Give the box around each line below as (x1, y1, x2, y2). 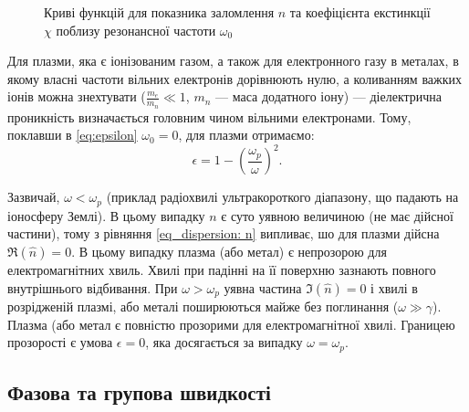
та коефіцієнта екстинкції (289, 3, 431, 21)
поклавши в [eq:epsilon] (7, 125, 138, 144)
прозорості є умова (7, 333, 113, 352)
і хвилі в (370, 278, 418, 297)
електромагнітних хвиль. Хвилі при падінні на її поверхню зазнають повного (7, 259, 436, 279)
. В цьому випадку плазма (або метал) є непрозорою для (71, 241, 387, 260)
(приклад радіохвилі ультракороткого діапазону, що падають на (106, 187, 459, 206)
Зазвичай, (7, 187, 60, 206)
